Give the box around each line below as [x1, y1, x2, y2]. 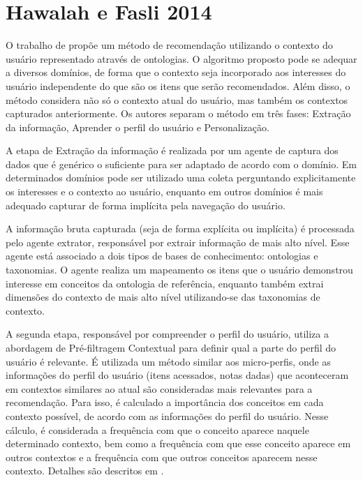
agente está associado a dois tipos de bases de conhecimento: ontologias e [6, 248, 318, 263]
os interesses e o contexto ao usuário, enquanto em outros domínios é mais [6, 184, 323, 199]
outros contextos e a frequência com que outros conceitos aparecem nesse [6, 449, 318, 464]
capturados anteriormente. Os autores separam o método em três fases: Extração [6, 106, 351, 121]
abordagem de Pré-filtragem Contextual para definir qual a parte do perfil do [6, 340, 336, 354]
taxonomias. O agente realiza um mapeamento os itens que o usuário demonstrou [6, 262, 353, 277]
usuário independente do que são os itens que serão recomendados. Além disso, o [6, 78, 350, 93]
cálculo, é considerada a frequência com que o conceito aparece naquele [6, 422, 309, 437]
